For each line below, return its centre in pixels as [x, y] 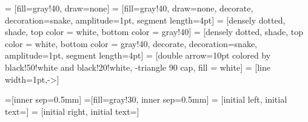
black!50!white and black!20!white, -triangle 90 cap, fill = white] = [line [138, 67]
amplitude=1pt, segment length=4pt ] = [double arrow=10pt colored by [138, 55]
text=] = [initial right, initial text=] [72, 111]
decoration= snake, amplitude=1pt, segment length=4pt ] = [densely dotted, [145, 20]
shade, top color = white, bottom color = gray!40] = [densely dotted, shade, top [154, 32]
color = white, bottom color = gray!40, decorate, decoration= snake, [131, 43]
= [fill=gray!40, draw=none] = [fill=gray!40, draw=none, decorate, [129, 8]
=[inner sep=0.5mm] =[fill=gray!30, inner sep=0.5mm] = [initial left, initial [146, 99]
